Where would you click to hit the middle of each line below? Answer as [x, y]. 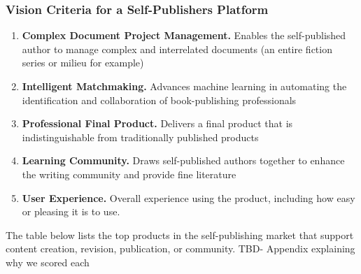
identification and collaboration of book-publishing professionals [159, 100]
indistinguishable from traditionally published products [140, 137]
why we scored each [48, 262]
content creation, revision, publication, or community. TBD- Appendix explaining [180, 248]
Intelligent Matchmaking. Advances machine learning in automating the [184, 86]
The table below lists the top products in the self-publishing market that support [180, 235]
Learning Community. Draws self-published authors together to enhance [183, 160]
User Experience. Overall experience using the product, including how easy [189, 197]
